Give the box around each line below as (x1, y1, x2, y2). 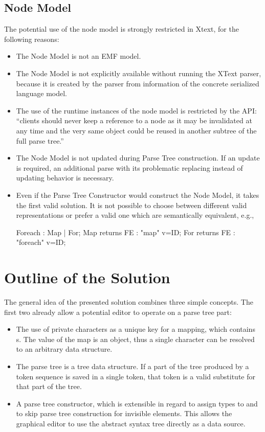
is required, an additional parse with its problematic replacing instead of (16, 162, 243, 173)
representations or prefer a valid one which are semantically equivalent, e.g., (16, 210, 254, 220)
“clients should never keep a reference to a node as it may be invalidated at (16, 115, 252, 126)
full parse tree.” (16, 135, 64, 146)
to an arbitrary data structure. (16, 344, 113, 354)
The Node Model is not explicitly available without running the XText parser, (16, 67, 261, 78)
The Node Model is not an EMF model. (16, 51, 141, 61)
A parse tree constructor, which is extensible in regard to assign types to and (16, 398, 258, 408)
